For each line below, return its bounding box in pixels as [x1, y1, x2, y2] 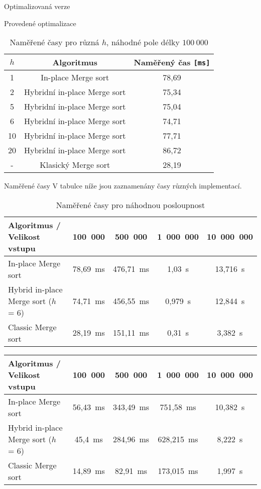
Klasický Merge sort [40, 159, 110, 171]
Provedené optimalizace [4, 18, 76, 28]
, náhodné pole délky [106, 36, 180, 48]
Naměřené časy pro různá [10, 36, 99, 48]
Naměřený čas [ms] [134, 56, 210, 68]
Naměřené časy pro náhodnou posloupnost [56, 199, 205, 211]
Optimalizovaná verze [4, 1, 70, 11]
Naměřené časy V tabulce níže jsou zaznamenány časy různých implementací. [4, 180, 242, 191]
